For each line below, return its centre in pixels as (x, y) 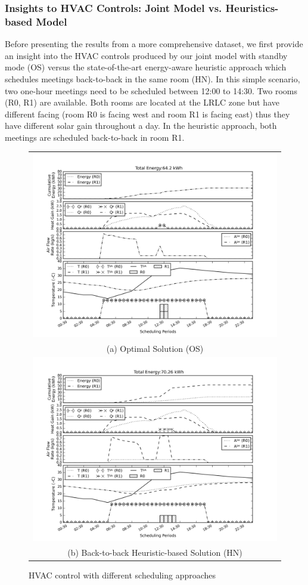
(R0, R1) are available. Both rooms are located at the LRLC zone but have (142, 102)
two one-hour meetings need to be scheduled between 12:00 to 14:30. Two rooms (151, 90)
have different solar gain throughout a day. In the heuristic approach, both (141, 126)
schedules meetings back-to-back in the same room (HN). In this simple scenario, (153, 78)
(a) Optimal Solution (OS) (155, 348)
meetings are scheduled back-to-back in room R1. (95, 137)
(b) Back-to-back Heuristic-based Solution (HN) (155, 552)
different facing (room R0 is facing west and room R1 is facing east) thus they (147, 114)
